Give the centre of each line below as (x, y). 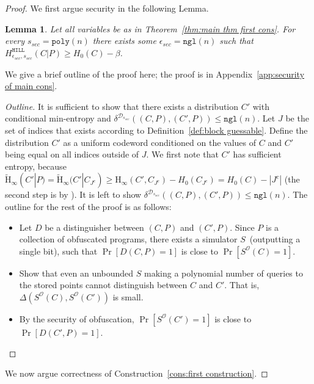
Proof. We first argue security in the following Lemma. (107, 8)
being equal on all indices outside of (72, 154)
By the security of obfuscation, (77, 318)
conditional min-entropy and (58, 118)
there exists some (124, 41)
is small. (128, 296)
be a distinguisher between (94, 227)
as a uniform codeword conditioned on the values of (160, 142)
